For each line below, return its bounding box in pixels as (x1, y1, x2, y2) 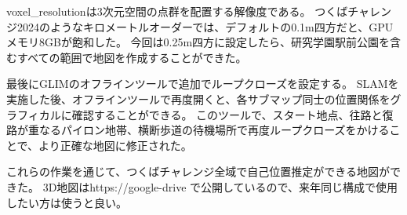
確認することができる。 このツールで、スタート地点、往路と (71, 106, 383, 122)
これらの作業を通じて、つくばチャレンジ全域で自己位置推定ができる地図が (6, 163, 390, 180)
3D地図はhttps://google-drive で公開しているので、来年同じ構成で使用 (42, 178, 398, 195)
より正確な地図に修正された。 (38, 137, 192, 153)
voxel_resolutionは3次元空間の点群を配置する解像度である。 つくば (6, 3, 348, 19)
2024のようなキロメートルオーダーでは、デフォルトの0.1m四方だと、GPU (16, 18, 394, 35)
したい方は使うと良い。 (6, 194, 127, 210)
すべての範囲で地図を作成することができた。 (16, 49, 247, 65)
